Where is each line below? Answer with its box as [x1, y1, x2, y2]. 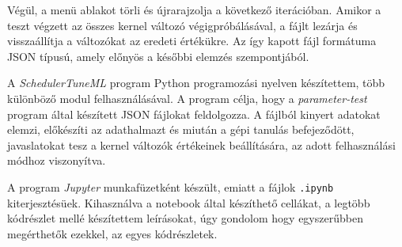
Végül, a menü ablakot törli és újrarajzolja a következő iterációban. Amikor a [7, 2, 381, 17]
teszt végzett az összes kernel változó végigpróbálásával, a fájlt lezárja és [7, 17, 358, 33]
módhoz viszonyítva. [7, 152, 106, 169]
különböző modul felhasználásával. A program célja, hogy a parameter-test [7, 89, 367, 106]
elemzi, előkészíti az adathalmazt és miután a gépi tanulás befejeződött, [7, 121, 355, 138]
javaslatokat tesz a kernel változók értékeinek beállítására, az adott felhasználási [7, 136, 396, 153]
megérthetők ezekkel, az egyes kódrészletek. [7, 225, 218, 241]
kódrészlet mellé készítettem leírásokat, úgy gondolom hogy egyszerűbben [7, 210, 363, 226]
